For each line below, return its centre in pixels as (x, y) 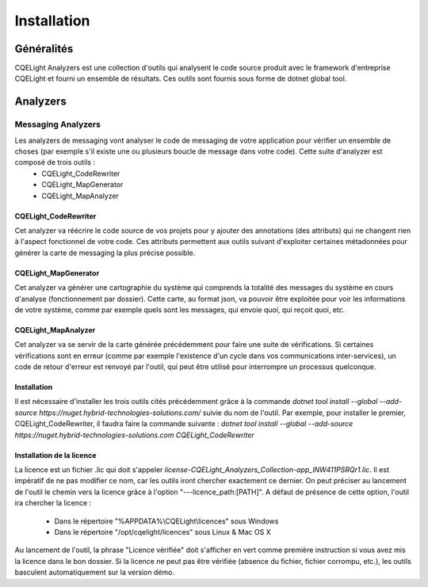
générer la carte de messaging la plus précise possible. (105, 253)
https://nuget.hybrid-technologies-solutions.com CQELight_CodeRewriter (134, 435)
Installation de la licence (55, 455)
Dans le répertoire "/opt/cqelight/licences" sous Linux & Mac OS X (162, 532)
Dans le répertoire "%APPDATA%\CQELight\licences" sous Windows (166, 521)
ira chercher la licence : (53, 503)
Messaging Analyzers (57, 124)
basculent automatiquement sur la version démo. (94, 572)
